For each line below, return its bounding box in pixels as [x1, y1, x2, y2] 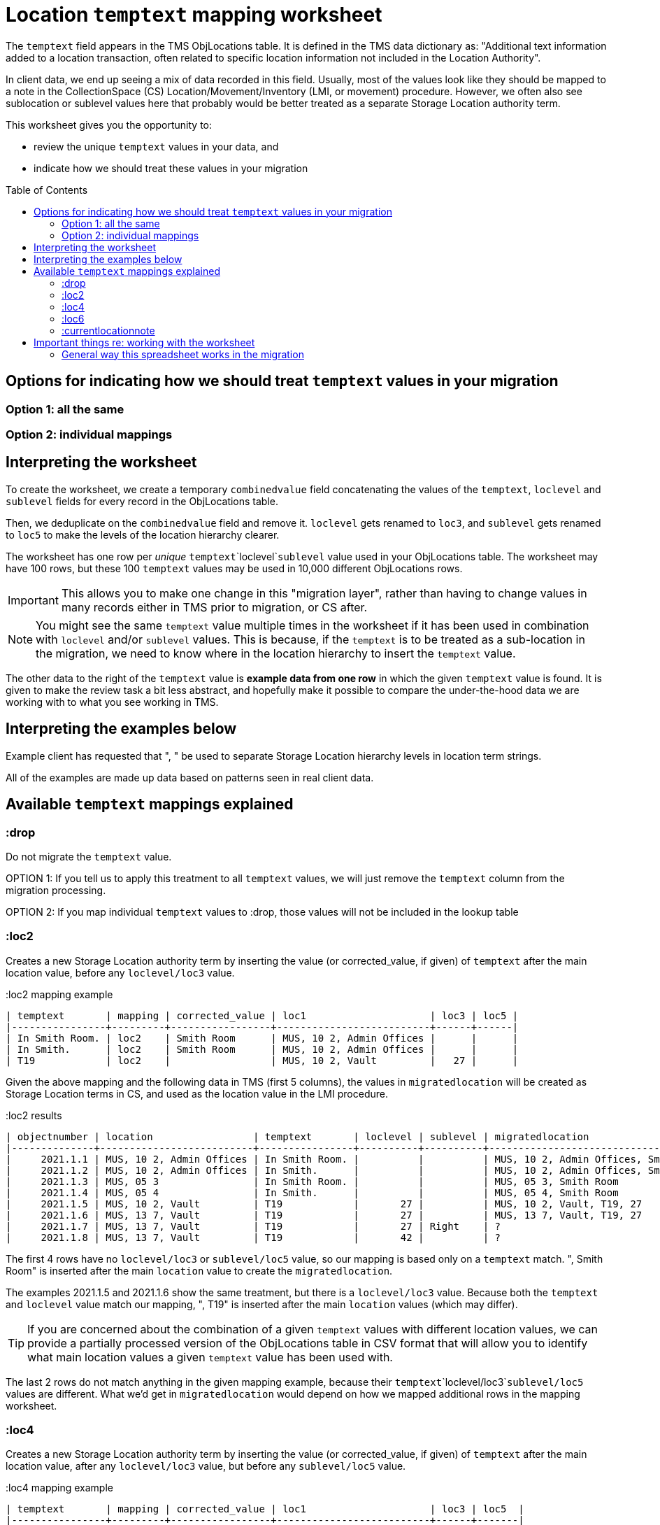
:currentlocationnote [62, 324, 155, 336]
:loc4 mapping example [6, 1482, 113, 1494]
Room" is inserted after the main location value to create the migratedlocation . [6, 1264, 393, 1277]
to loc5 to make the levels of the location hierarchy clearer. [6, 528, 280, 541]
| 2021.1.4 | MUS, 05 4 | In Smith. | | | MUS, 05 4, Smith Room [6, 1186, 619, 1198]
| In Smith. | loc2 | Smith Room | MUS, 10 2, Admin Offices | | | [6, 1043, 519, 1055]
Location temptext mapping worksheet [6, 3, 382, 27]
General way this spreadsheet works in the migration [62, 348, 304, 360]
